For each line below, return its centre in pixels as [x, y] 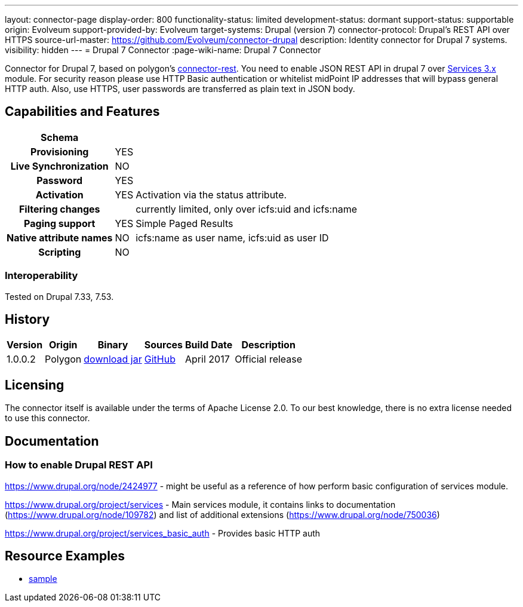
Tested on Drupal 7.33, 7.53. [59, 296]
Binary [113, 345]
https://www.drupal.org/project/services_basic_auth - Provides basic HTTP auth [163, 533]
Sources [164, 345]
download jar [113, 359]
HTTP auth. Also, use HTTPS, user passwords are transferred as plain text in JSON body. [180, 89]
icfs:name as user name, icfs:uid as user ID [232, 237]
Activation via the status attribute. [211, 194]
